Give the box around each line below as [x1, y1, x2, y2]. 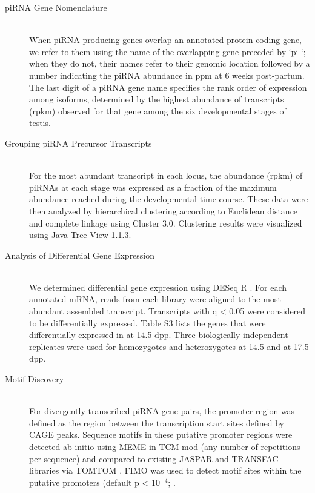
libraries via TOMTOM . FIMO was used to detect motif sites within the [29, 464, 302, 477]
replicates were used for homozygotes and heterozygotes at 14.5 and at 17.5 [29, 340, 309, 352]
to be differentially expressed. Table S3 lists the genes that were [29, 316, 266, 329]
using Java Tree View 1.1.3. [29, 228, 131, 241]
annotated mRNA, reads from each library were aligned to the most [29, 293, 281, 305]
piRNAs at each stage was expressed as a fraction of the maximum [29, 180, 277, 193]
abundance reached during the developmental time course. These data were [29, 193, 308, 205]
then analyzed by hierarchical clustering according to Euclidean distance [29, 204, 298, 217]
